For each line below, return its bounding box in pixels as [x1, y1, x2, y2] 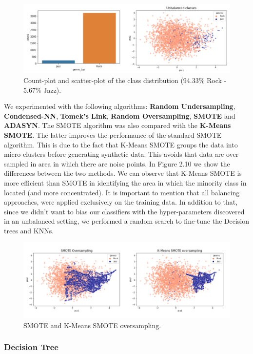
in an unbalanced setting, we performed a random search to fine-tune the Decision [4, 216, 250, 226]
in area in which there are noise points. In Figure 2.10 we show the [30, 158, 230, 168]
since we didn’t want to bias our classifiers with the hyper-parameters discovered [4, 206, 245, 216]
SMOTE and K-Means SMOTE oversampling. [23, 320, 161, 330]
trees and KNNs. [4, 225, 54, 235]
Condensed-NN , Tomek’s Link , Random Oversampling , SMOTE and [4, 110, 235, 121]
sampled [4, 158, 28, 168]
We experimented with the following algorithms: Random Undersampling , [4, 101, 235, 111]
